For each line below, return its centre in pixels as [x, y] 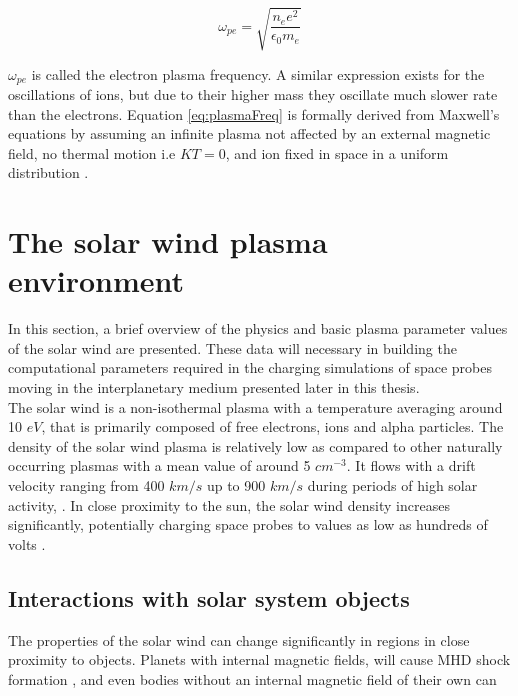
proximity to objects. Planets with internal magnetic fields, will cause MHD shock [259, 659]
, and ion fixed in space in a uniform [337, 152]
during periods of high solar [392, 485]
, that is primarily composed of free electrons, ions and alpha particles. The [272, 426]
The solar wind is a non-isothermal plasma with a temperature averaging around [255, 406]
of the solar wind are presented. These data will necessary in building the [232, 347]
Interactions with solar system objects [209, 597]
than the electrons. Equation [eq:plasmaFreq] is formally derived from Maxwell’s [254, 113]
